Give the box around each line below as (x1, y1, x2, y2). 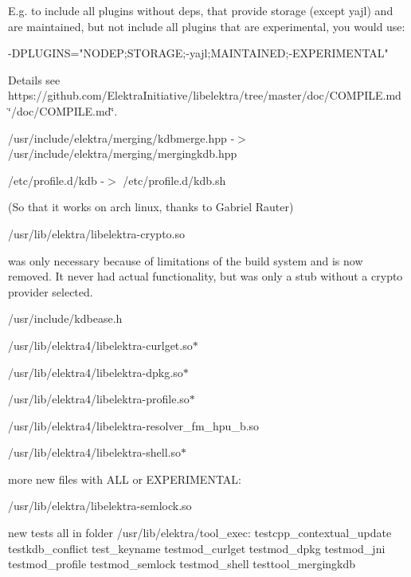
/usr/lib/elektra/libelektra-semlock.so (8, 497, 192, 514)
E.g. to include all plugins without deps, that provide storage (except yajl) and (8, 2, 393, 18)
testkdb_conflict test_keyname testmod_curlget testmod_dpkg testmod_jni (8, 540, 386, 556)
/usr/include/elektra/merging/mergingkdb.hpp (8, 145, 237, 162)
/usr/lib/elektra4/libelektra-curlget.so (8, 336, 193, 353)
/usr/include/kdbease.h (8, 310, 123, 327)
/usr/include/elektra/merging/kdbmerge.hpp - (8, 129, 235, 146)
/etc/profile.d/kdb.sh (123, 171, 226, 188)
